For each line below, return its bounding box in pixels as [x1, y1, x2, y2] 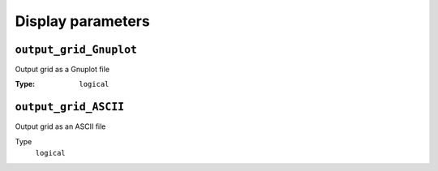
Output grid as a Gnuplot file [15, 65, 109, 75]
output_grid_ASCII [15, 100, 125, 113]
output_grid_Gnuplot [15, 43, 138, 56]
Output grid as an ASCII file [15, 122, 106, 131]
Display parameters [15, 12, 150, 30]
